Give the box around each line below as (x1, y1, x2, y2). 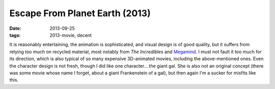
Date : (9, 25, 21, 31)
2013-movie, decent (49, 32, 92, 38)
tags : (9, 32, 21, 38)
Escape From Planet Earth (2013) (9, 8, 151, 19)
